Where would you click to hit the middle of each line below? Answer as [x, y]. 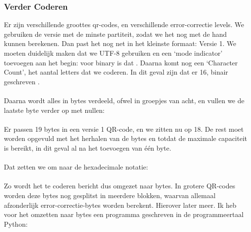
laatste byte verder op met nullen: [54, 110]
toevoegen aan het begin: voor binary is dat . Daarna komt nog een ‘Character [121, 62]
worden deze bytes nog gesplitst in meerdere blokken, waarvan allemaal [110, 195]
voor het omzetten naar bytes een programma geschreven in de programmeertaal [124, 214]
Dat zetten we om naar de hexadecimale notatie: [76, 167]
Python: [16, 224]
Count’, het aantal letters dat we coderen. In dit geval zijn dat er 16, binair [116, 72]
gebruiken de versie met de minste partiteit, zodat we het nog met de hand [116, 34]
